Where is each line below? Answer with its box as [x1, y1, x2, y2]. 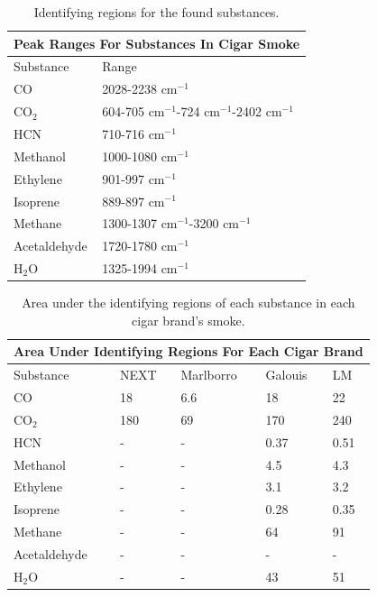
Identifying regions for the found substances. [33, 3, 280, 21]
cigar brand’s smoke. [132, 310, 245, 329]
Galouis [265, 365, 308, 384]
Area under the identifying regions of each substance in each [22, 293, 355, 312]
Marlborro [180, 365, 237, 384]
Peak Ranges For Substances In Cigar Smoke [14, 33, 300, 52]
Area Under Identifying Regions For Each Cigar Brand [14, 342, 363, 361]
